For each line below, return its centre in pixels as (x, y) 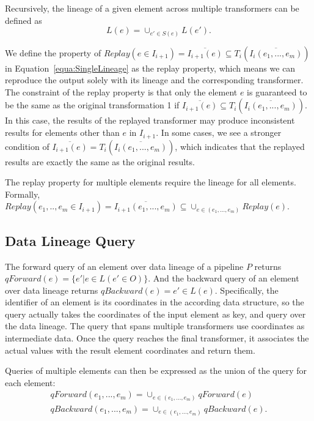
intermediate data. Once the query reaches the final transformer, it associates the (157, 338)
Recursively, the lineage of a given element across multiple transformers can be (152, 8)
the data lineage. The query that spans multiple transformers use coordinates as (155, 326)
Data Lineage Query (70, 240)
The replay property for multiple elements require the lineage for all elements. (151, 182)
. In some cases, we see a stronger (219, 132)
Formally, (23, 194)
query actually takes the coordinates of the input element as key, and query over (155, 314)
